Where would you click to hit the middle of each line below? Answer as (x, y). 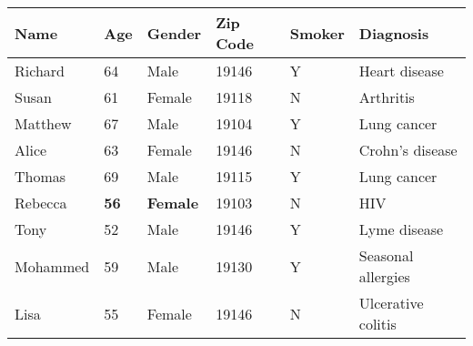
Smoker (317, 33)
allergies (384, 276)
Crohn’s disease (408, 150)
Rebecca (41, 203)
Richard (40, 71)
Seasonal (386, 255)
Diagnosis (394, 33)
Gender (174, 33)
